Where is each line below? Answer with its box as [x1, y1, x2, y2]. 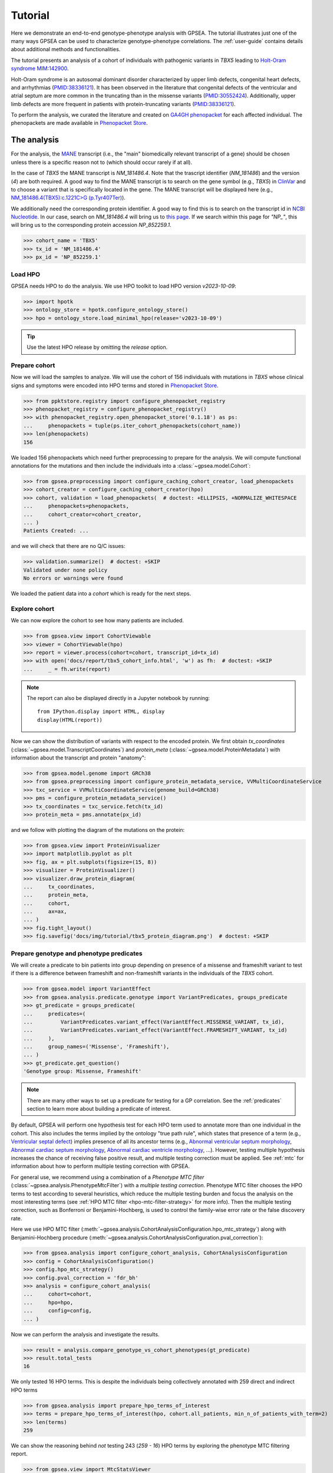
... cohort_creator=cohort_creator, [23, 511, 141, 518]
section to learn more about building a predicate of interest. [27, 1105, 172, 1112]
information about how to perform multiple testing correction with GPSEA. [11, 1162, 190, 1170]
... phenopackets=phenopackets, [23, 503, 130, 510]
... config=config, [23, 1307, 93, 1314]
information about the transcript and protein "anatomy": [11, 754, 146, 761]
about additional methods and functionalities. [11, 46, 121, 53]
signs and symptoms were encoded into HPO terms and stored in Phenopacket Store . [11, 382, 219, 389]
